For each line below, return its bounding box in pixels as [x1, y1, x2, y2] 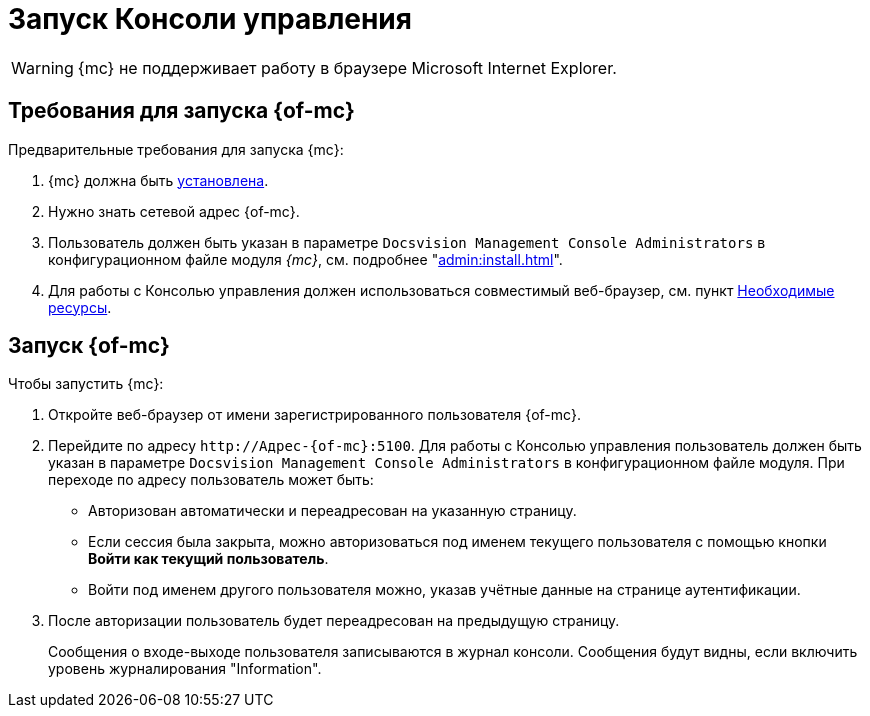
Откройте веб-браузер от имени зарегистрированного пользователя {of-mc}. [48, 406, 582, 424]
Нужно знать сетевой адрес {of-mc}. [48, 202, 300, 220]
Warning [11, 57, 74, 78]
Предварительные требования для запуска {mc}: [8, 140, 344, 158]
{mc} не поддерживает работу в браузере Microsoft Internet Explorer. [77, 57, 617, 78]
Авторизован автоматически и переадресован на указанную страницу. [88, 502, 577, 520]
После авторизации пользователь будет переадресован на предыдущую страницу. [48, 612, 620, 630]
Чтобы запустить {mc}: [8, 375, 164, 393]
